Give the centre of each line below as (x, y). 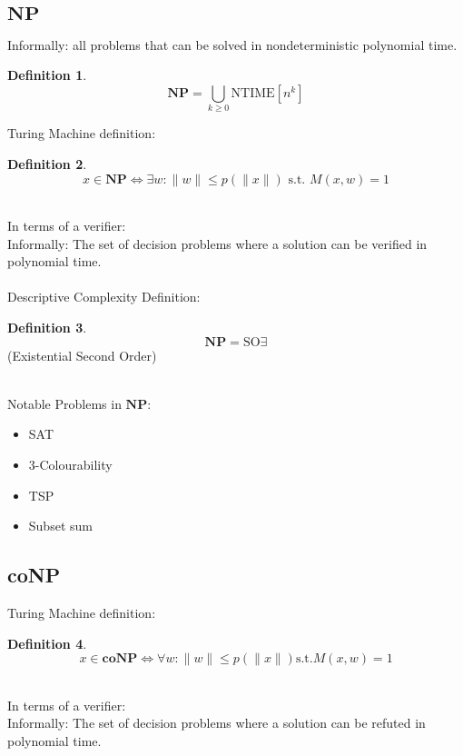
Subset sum (60, 526)
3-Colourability (70, 465)
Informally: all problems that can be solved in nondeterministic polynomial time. (232, 44)
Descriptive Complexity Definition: (104, 297)
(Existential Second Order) (82, 355)
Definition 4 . (47, 643)
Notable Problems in (64, 403)
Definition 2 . (47, 163)
